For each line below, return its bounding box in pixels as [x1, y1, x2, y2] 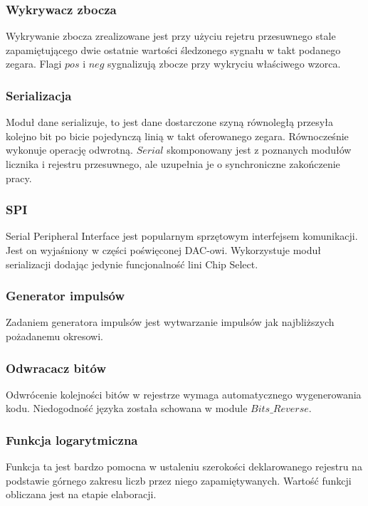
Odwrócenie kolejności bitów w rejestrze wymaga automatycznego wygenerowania [6, 386, 362, 401]
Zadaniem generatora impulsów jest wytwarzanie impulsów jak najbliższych [6, 315, 335, 330]
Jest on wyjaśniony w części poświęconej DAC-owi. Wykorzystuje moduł [6, 243, 321, 257]
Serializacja [6, 86, 72, 104]
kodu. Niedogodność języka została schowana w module [6, 401, 248, 416]
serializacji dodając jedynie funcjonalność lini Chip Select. [6, 256, 258, 271]
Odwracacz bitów [6, 359, 107, 376]
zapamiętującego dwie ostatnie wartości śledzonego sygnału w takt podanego [6, 42, 341, 57]
